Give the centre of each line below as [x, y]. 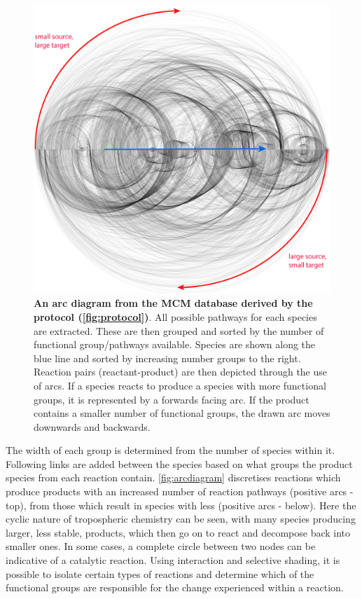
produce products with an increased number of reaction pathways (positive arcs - [180, 491]
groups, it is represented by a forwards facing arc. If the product [172, 399]
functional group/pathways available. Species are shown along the [175, 344]
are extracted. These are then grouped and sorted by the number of [179, 330]
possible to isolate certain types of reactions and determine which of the [160, 573]
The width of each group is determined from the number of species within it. [170, 450]
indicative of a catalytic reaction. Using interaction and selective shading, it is [173, 560]
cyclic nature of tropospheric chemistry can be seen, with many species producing [181, 519]
